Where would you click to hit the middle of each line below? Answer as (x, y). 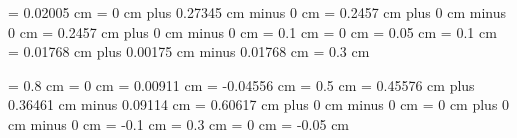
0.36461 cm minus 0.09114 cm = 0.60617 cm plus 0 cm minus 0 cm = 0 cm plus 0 (259, 104)
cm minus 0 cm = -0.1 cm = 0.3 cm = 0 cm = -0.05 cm (179, 123)
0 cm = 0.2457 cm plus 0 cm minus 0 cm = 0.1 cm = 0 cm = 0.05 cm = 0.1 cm (252, 31)
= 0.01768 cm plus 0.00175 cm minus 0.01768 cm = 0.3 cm (189, 51)
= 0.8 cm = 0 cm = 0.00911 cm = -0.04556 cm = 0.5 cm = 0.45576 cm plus (241, 84)
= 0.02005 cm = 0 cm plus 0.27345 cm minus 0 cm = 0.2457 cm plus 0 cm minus (257, 12)
